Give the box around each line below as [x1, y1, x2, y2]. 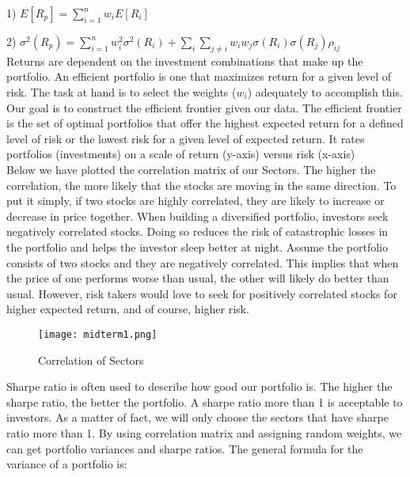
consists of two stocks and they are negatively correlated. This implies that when [6, 254, 399, 271]
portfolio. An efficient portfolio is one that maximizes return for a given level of [6, 68, 392, 85]
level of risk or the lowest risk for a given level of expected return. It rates [6, 130, 365, 146]
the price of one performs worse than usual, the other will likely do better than [6, 270, 389, 286]
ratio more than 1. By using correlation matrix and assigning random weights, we [6, 424, 402, 441]
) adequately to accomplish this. [247, 83, 403, 100]
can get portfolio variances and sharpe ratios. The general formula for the [6, 440, 363, 456]
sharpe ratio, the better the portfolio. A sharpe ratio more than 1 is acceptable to [6, 393, 403, 410]
